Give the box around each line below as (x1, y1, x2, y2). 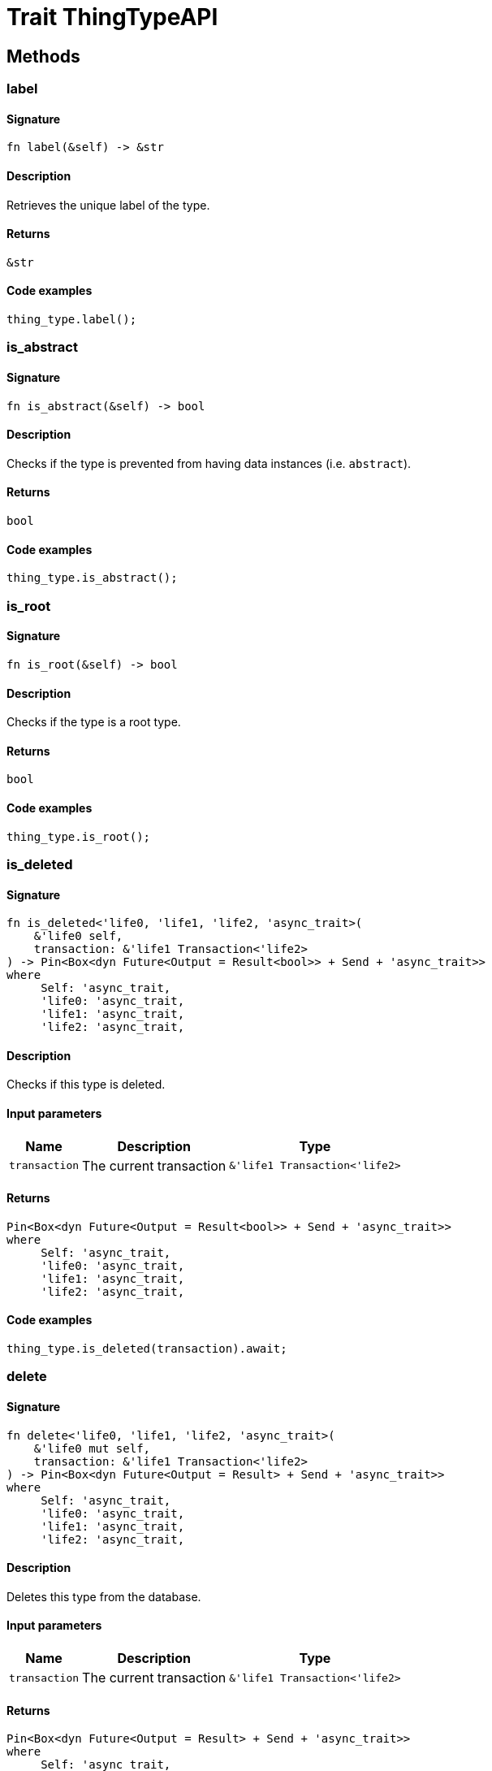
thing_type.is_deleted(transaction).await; (6, 1342, 287, 1356)
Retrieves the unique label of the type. (6, 197, 210, 212)
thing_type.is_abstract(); (6, 571, 178, 585)
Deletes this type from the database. (6, 1589, 201, 1604)
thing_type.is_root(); (6, 829, 151, 843)
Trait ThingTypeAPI (6, 3, 218, 31)
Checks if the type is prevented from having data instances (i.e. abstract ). (6, 456, 412, 470)
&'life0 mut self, (33, 1441, 151, 1455)
